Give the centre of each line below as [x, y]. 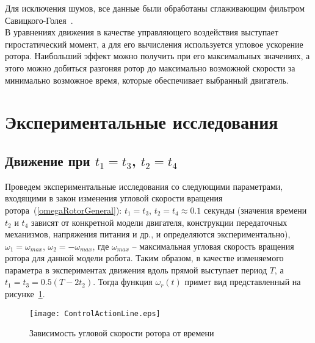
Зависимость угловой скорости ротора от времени [122, 333]
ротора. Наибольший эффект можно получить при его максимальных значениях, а [157, 56]
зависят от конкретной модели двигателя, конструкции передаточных [159, 222]
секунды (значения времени [255, 210]
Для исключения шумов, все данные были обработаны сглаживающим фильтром [155, 8]
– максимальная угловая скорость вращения [213, 246]
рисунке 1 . [25, 294]
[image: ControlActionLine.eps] [95, 313]
